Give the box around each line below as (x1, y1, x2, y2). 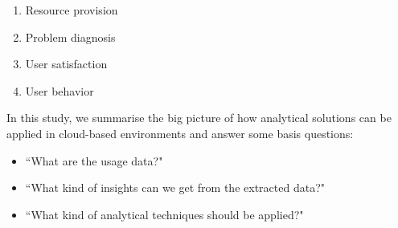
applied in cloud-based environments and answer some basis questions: (6, 124, 354, 141)
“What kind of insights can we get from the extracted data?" (25, 179, 325, 196)
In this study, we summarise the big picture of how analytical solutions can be (6, 109, 392, 126)
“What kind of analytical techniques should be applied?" (25, 206, 304, 222)
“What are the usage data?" (25, 152, 163, 169)
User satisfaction (25, 55, 108, 72)
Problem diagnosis (25, 28, 116, 45)
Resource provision (25, 2, 118, 18)
